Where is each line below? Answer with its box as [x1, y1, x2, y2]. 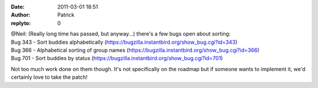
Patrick [57, 12, 75, 19]
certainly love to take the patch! [11, 73, 88, 81]
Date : [11, 3, 25, 10]
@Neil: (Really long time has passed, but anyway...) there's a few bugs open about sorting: [11, 30, 231, 37]
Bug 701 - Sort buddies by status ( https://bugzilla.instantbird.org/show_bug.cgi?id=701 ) [11, 55, 223, 62]
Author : [11, 12, 31, 19]
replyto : [11, 19, 31, 26]
